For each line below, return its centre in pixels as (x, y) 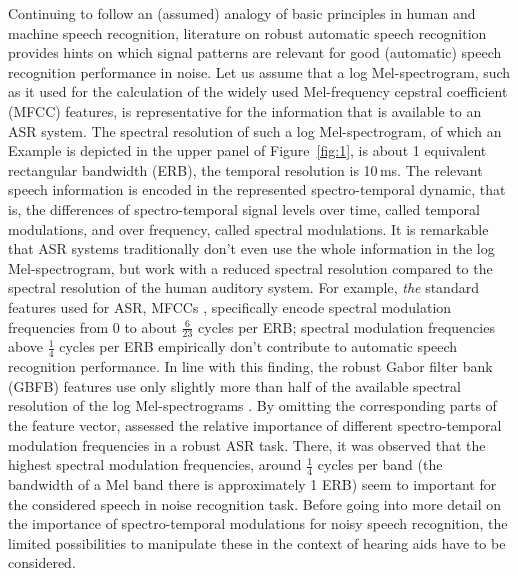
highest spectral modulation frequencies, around (155, 464)
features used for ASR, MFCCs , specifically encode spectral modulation (230, 306)
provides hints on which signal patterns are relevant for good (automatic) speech (255, 52)
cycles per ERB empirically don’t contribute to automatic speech (258, 346)
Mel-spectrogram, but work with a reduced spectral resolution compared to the (250, 267)
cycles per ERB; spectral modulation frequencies (346, 326)
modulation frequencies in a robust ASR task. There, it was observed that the (247, 444)
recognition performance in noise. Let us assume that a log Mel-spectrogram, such (259, 71)
